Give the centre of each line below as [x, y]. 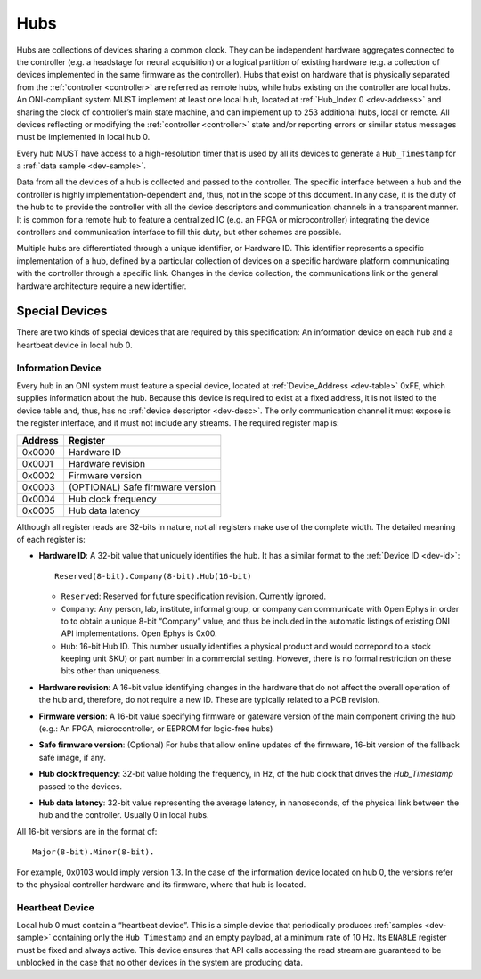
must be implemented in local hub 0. [83, 137]
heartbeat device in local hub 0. [74, 345]
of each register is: [51, 539]
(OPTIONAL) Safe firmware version [142, 487]
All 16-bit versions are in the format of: [87, 831]
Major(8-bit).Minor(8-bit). [94, 852]
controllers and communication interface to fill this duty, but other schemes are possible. [179, 233]
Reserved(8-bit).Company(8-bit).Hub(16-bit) [154, 576]
